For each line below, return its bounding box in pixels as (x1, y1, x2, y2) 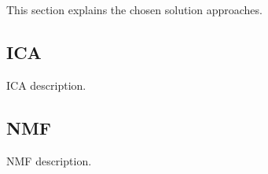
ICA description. (6, 76, 86, 93)
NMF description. (6, 152, 92, 168)
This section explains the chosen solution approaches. (6, 2, 262, 17)
